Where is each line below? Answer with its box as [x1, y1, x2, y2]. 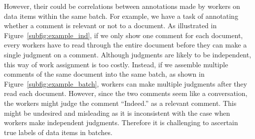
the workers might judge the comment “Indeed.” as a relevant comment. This [4, 97, 237, 108]
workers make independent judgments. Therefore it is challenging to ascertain [4, 117, 238, 128]
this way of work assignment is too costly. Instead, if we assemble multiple [4, 59, 228, 69]
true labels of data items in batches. [4, 127, 112, 137]
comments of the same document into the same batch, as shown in [4, 69, 205, 79]
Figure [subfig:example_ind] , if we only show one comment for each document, [4, 30, 243, 40]
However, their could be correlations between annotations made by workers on [4, 1, 240, 11]
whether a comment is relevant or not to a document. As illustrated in [4, 20, 217, 31]
